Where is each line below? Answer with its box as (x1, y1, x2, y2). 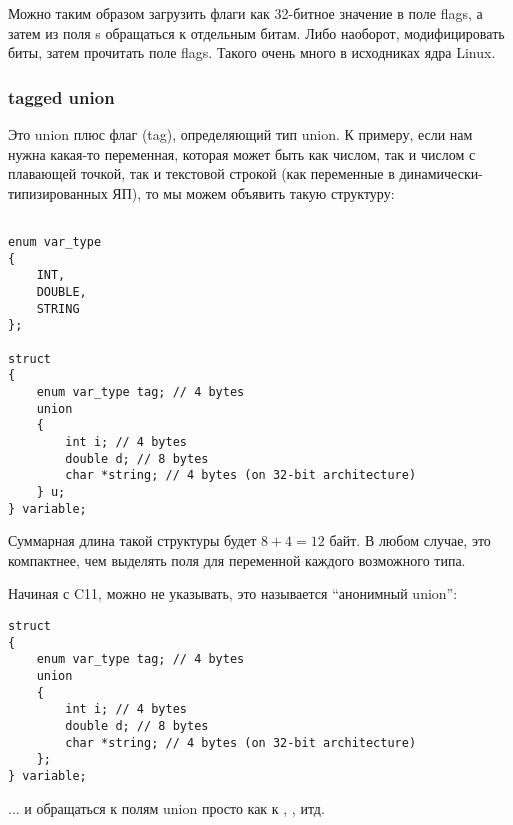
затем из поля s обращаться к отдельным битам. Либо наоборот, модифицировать (8, 22, 505, 43)
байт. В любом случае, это (329, 530, 491, 551)
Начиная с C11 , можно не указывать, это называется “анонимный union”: (8, 583, 458, 604)
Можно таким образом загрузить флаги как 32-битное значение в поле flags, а (8, 3, 483, 23)
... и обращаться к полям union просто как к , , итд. (8, 797, 325, 818)
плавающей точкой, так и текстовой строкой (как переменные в (8, 163, 395, 184)
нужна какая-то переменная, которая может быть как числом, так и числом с (8, 143, 476, 164)
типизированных (8, 182, 108, 203)
